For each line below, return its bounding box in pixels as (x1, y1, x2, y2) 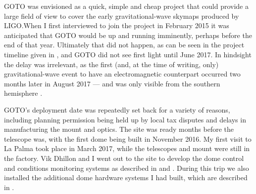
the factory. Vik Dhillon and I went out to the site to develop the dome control (4, 153, 244, 163)
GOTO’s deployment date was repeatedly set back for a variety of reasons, (4, 104, 230, 115)
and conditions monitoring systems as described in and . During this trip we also (4, 162, 249, 173)
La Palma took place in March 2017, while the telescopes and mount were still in (4, 143, 250, 154)
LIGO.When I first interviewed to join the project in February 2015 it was (4, 20, 229, 31)
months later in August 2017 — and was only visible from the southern (4, 78, 220, 88)
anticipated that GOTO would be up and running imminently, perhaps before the (4, 30, 252, 40)
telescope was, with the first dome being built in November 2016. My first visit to (4, 133, 252, 144)
